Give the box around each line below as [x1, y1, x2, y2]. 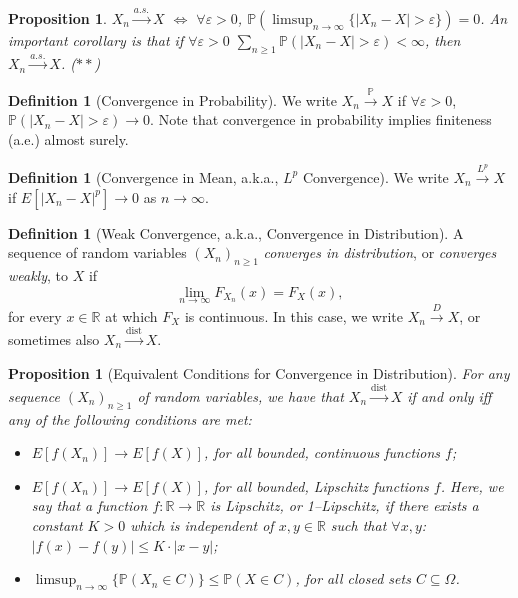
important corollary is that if [8, 29, 184, 50]
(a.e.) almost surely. [8, 128, 129, 149]
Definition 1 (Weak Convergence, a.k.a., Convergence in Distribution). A [8, 222, 464, 243]
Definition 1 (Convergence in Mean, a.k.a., [8, 166, 279, 187]
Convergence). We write [302, 166, 449, 187]
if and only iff [407, 385, 492, 406]
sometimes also [8, 328, 100, 349]
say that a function [31, 495, 148, 516]
